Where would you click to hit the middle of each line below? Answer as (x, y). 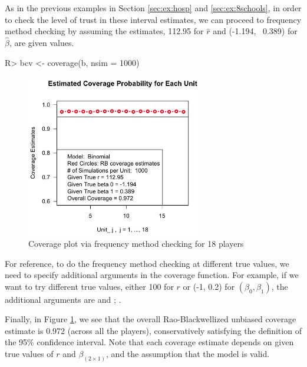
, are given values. (42, 42)
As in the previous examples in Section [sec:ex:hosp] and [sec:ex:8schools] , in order (153, 8)
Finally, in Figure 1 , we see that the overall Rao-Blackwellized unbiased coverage (151, 319)
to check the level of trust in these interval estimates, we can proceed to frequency (153, 19)
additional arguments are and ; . (63, 299)
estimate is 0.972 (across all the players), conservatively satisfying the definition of (153, 330)
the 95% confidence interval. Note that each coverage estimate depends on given (149, 342)
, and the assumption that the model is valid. (188, 354)
